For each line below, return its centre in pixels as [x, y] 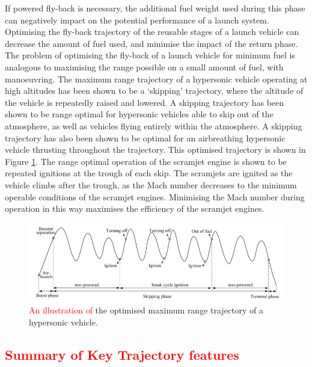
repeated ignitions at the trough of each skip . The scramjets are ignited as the [149, 173]
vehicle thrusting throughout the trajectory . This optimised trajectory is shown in [155, 150]
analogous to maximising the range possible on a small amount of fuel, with [144, 66]
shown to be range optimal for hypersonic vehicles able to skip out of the [139, 114]
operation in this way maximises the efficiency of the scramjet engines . [135, 208]
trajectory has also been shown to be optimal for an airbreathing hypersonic [145, 137]
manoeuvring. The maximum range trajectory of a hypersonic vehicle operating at [156, 79]
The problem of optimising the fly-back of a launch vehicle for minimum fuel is [150, 55]
